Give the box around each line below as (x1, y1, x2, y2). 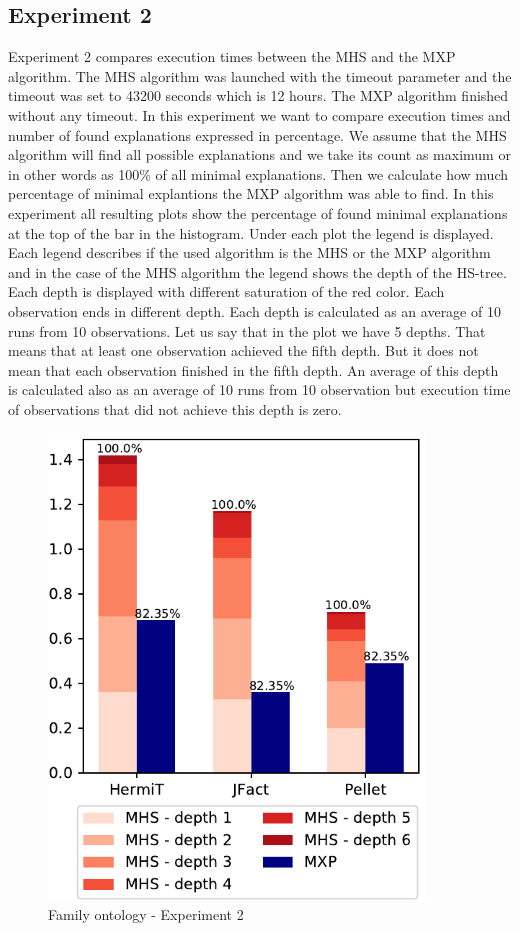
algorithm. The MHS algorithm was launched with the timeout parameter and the (8, 65, 512, 86)
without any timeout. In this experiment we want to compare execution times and (8, 104, 511, 125)
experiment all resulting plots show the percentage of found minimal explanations (8, 202, 508, 223)
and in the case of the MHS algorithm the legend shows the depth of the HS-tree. (8, 261, 507, 282)
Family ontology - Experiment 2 (48, 903, 244, 924)
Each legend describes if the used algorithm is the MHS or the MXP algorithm (8, 242, 491, 263)
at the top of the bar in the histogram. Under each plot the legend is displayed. (8, 222, 494, 243)
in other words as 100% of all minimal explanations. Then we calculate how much (8, 163, 508, 184)
